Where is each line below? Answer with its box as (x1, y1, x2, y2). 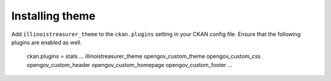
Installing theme (11, 9, 96, 23)
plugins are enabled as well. (11, 38, 82, 46)
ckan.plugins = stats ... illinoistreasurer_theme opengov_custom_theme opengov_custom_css (26, 52, 261, 60)
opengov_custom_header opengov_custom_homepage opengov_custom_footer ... (26, 61, 233, 68)
